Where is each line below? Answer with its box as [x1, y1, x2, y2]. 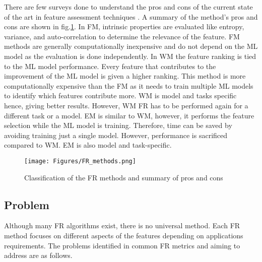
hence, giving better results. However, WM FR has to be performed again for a [4, 100, 248, 110]
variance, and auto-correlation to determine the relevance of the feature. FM [4, 31, 240, 41]
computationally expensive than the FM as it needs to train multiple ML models [4, 80, 253, 91]
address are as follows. [4, 250, 73, 260]
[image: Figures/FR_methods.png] [24, 157, 136, 165]
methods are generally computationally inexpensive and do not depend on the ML [4, 41, 258, 51]
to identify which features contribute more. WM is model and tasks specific [4, 90, 237, 101]
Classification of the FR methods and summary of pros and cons [24, 172, 223, 182]
